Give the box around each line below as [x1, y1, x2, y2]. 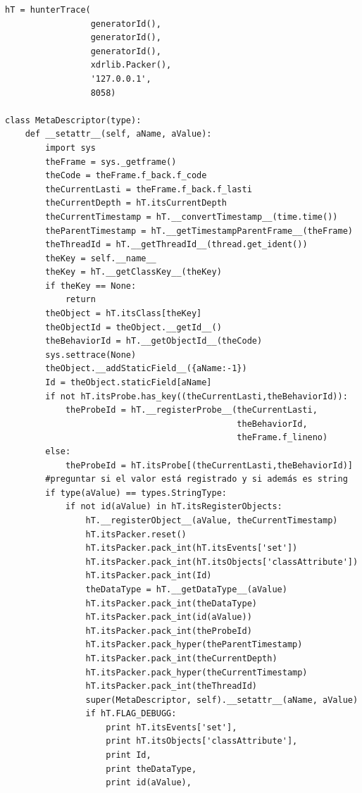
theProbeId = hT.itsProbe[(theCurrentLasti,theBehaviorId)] [65, 460, 353, 470]
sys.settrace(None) [45, 349, 137, 360]
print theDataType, [106, 763, 197, 774]
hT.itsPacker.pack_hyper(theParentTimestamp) [85, 639, 303, 650]
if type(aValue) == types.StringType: [45, 487, 227, 498]
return [65, 294, 96, 305]
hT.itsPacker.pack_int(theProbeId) [85, 625, 252, 636]
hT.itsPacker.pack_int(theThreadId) [85, 681, 257, 692]
